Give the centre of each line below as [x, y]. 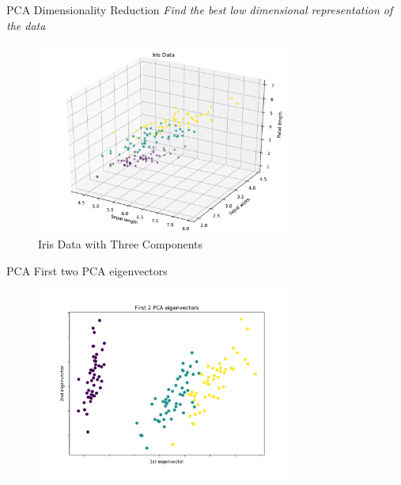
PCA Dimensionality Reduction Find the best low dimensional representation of [200, 9]
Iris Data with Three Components [121, 244]
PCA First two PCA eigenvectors [87, 270]
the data [26, 25]
